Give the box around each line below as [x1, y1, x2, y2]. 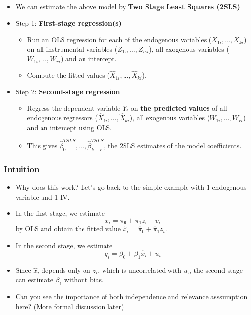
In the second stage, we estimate [15, 240, 113, 250]
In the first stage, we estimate [15, 208, 105, 218]
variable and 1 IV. [15, 191, 70, 202]
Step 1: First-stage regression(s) [15, 18, 122, 28]
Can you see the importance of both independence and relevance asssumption [15, 291, 248, 301]
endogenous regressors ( [27, 112, 98, 123]
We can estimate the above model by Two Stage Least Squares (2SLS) [15, 1, 240, 11]
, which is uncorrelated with [98, 265, 182, 275]
